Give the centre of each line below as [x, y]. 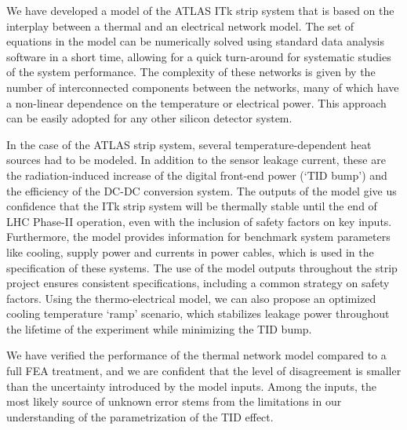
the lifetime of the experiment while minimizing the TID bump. [159, 328]
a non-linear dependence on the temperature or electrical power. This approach [196, 102]
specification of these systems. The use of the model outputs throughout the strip [202, 267]
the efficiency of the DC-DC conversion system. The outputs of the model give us [202, 190]
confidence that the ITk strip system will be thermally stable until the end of [192, 206]
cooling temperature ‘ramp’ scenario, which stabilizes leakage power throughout [198, 313]
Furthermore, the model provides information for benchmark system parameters [198, 237]
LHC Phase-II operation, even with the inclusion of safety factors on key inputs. [199, 221]
